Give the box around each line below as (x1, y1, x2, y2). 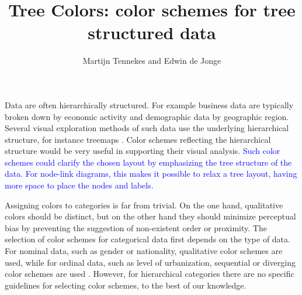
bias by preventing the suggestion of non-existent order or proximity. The (5, 221, 267, 234)
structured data (88, 20, 216, 44)
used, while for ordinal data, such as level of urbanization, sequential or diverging (5, 256, 296, 268)
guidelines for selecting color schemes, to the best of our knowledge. (5, 279, 247, 291)
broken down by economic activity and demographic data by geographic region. (5, 110, 289, 122)
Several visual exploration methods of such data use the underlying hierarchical (5, 122, 289, 134)
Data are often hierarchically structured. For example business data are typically (5, 98, 294, 111)
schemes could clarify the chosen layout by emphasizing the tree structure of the (5, 156, 292, 168)
